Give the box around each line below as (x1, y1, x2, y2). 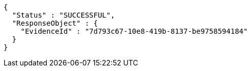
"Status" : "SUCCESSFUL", (12, 11, 115, 19)
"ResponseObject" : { (12, 19, 98, 27)
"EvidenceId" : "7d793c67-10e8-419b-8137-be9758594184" (20, 27, 248, 35)
